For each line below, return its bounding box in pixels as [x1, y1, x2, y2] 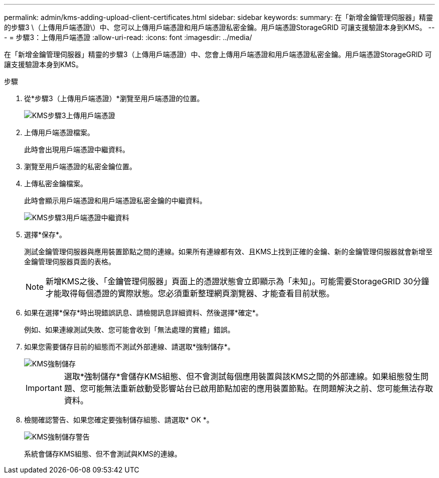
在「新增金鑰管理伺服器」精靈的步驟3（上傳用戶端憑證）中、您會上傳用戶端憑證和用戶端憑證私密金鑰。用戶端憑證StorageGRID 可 [4, 50, 432, 59]
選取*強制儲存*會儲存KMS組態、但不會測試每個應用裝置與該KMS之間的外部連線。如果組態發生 [64, 371, 420, 381]
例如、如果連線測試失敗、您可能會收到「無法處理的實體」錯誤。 [24, 325, 235, 334]
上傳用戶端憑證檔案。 [24, 128, 94, 137]
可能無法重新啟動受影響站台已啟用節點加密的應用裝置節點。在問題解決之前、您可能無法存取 [88, 383, 433, 393]
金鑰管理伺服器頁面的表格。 [24, 257, 115, 266]
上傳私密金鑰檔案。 [24, 179, 87, 188]
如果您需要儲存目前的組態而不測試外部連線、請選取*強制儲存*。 [24, 342, 235, 351]
